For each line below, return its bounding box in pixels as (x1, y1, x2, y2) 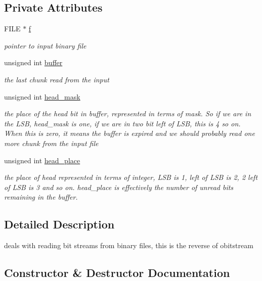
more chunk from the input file (4, 137, 99, 148)
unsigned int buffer (4, 57, 63, 68)
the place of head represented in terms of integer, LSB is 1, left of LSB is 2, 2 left (4, 172, 258, 182)
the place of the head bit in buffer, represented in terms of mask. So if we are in (4, 108, 251, 119)
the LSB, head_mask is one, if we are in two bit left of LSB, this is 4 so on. (4, 118, 241, 128)
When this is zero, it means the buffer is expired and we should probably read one (4, 128, 255, 138)
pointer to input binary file (4, 40, 86, 51)
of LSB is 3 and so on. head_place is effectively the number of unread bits (4, 181, 234, 192)
